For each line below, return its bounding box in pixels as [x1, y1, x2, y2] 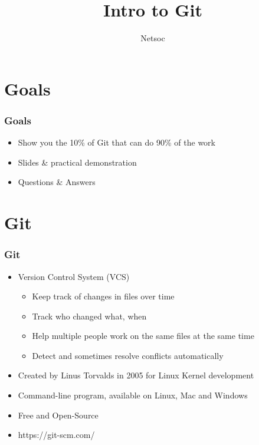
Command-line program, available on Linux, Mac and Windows [18, 389, 248, 401]
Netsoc [140, 32, 165, 44]
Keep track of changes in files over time [32, 290, 175, 302]
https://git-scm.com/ [18, 428, 95, 441]
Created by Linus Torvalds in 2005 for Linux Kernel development [18, 369, 254, 381]
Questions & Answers [18, 176, 96, 188]
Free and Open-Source [18, 408, 99, 421]
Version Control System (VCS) [18, 270, 130, 282]
